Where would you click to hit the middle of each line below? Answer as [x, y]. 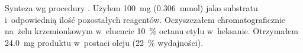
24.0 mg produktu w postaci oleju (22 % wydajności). [104, 42]
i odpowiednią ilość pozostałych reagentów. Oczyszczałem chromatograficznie [145, 19]
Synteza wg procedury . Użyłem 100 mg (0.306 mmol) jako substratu [131, 8]
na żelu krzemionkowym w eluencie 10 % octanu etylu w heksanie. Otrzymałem [151, 31]
